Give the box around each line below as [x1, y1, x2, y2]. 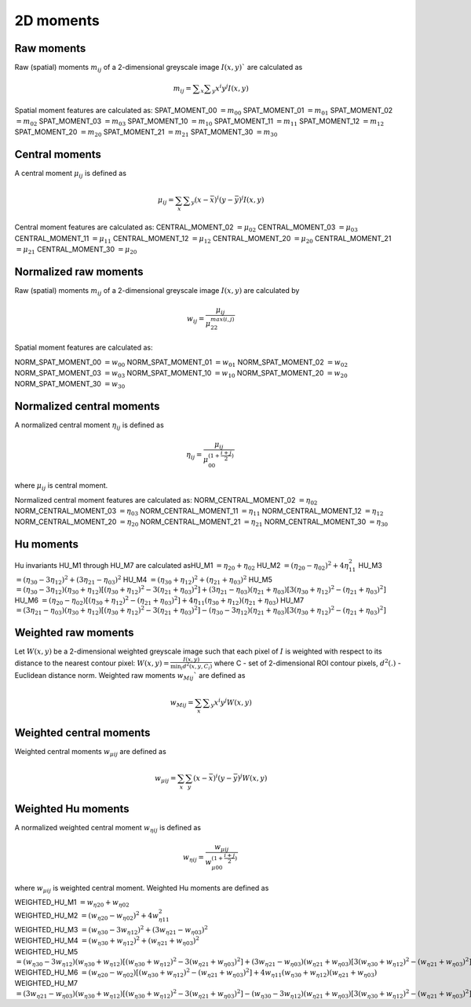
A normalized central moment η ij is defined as [14, 420, 164, 432]
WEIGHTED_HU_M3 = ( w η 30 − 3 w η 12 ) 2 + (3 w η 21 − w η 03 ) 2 [14, 924, 208, 936]
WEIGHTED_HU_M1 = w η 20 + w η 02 [14, 897, 130, 909]
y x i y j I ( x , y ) [212, 82, 249, 94]
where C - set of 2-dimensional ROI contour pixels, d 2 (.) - [214, 657, 402, 668]
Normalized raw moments [14, 265, 144, 278]
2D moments [14, 12, 100, 29]
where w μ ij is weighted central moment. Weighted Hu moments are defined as [14, 883, 269, 895]
